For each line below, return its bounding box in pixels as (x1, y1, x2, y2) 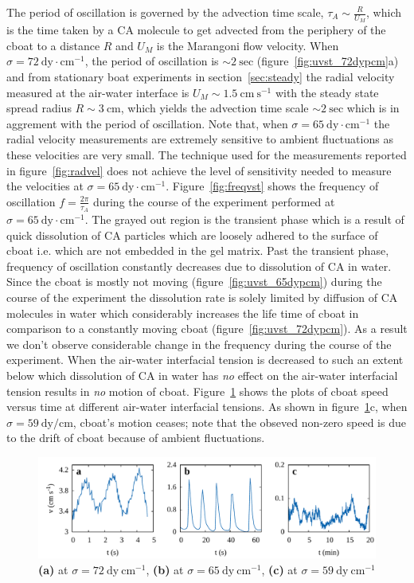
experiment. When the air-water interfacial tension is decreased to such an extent (6, 351, 404, 368)
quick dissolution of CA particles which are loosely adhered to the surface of (6, 226, 378, 243)
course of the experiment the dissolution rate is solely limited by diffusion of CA (6, 288, 398, 305)
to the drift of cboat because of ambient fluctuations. (6, 429, 265, 446)
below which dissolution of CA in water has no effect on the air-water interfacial (6, 366, 398, 383)
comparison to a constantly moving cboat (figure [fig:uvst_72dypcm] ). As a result (6, 320, 408, 337)
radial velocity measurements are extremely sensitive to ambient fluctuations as (6, 131, 393, 147)
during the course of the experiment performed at (92, 193, 335, 209)
